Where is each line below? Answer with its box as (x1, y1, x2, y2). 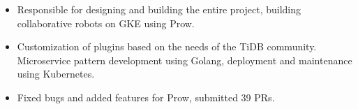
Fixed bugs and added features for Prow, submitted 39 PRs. (17, 89, 275, 104)
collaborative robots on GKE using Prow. (17, 15, 195, 30)
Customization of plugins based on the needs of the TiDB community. (17, 39, 317, 54)
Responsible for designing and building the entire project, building (17, 2, 301, 16)
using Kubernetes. (17, 66, 95, 81)
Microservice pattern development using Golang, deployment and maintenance (17, 52, 352, 67)
